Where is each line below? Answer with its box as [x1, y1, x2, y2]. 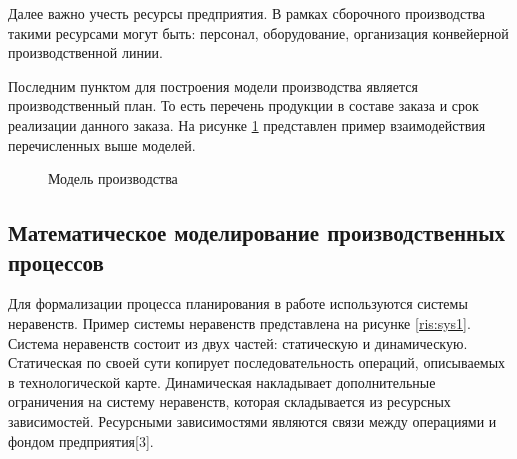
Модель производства [48, 168, 178, 189]
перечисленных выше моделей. [8, 134, 196, 155]
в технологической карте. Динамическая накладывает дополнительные [8, 371, 436, 392]
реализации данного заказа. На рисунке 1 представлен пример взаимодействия [8, 114, 486, 135]
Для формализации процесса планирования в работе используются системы [8, 293, 468, 314]
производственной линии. [8, 42, 163, 63]
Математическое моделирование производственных [8, 217, 506, 248]
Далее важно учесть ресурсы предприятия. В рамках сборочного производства [8, 3, 485, 23]
